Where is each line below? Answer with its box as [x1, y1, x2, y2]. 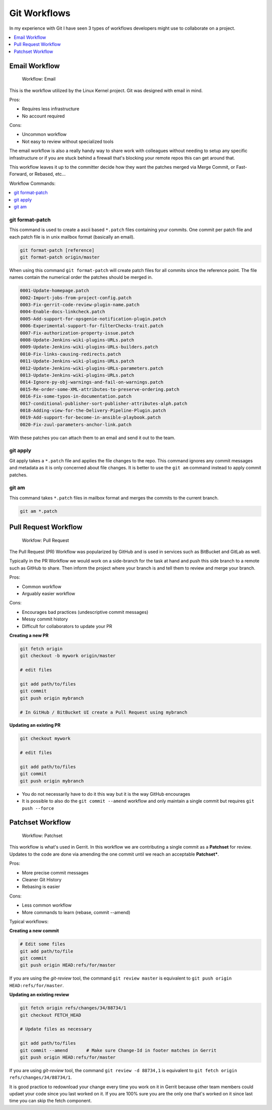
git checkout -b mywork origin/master [20, 653, 116, 659]
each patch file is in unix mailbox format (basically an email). [9, 234, 135, 240]
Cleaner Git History [22, 876, 62, 882]
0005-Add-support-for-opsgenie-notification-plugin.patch [20, 316, 166, 322]
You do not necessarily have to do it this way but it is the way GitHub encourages [22, 791, 190, 797]
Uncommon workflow [22, 131, 67, 137]
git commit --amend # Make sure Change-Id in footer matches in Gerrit [20, 1048, 217, 1053]
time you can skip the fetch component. [9, 1098, 92, 1104]
